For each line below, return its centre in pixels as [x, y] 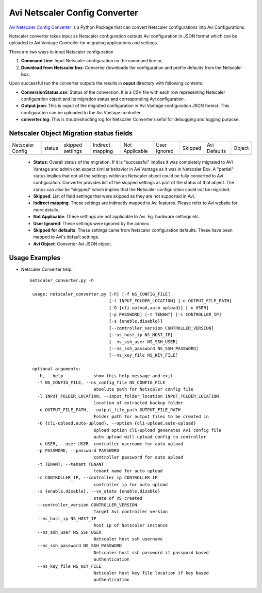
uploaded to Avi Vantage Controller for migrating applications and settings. [84, 43]
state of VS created [118, 498]
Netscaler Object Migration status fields [71, 133]
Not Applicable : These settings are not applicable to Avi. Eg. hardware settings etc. [116, 217]
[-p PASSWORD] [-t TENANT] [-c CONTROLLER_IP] [165, 314]
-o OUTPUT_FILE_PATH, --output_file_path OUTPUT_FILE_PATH [109, 410]
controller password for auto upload [138, 457]
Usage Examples [35, 258]
